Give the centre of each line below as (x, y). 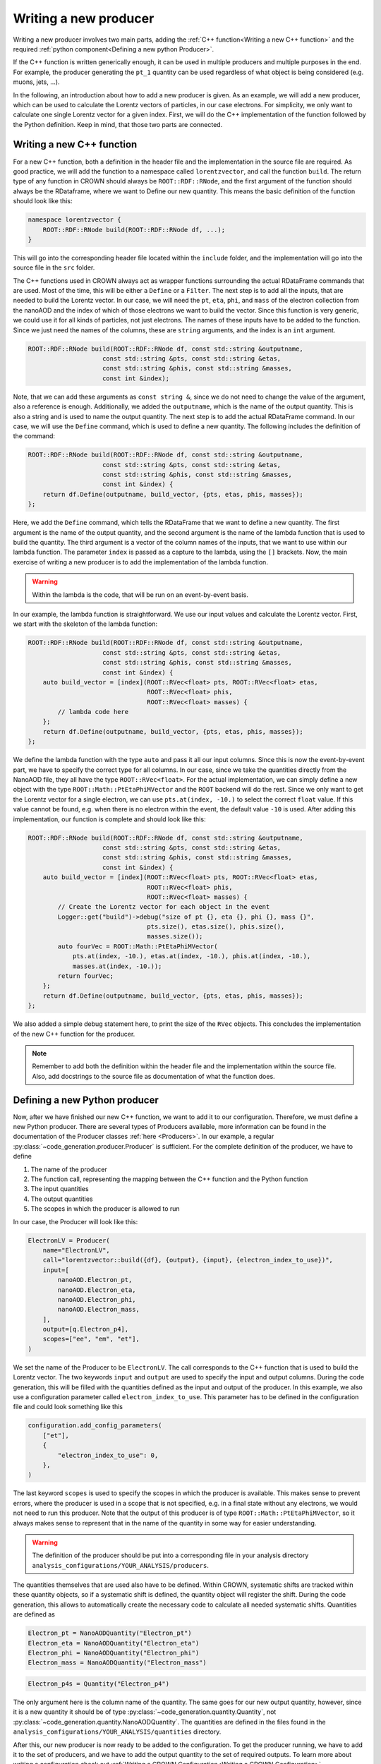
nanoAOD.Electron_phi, (97, 1299)
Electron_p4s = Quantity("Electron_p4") (98, 1684)
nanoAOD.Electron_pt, (95, 1280)
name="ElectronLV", (77, 1250)
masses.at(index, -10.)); (117, 966)
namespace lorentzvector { (74, 220)
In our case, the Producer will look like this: (75, 1221)
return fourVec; (86, 976)
